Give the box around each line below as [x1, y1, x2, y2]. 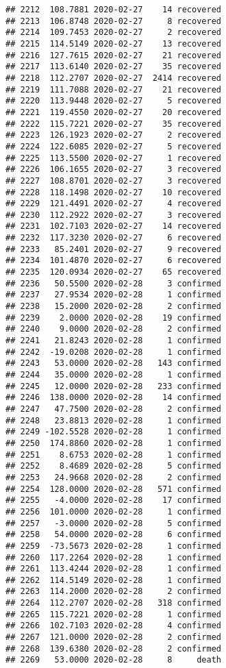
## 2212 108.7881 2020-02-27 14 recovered [5, 5, 221, 14]
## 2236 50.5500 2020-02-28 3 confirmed [5, 278, 221, 288]
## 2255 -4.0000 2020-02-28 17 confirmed [5, 495, 221, 506]
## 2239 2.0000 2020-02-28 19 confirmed [5, 312, 221, 323]
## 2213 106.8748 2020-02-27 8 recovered [5, 16, 221, 26]
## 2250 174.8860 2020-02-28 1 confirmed [5, 438, 221, 448]
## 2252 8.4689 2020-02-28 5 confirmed [5, 461, 221, 471]
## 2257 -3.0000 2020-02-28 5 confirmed [5, 518, 221, 528]
